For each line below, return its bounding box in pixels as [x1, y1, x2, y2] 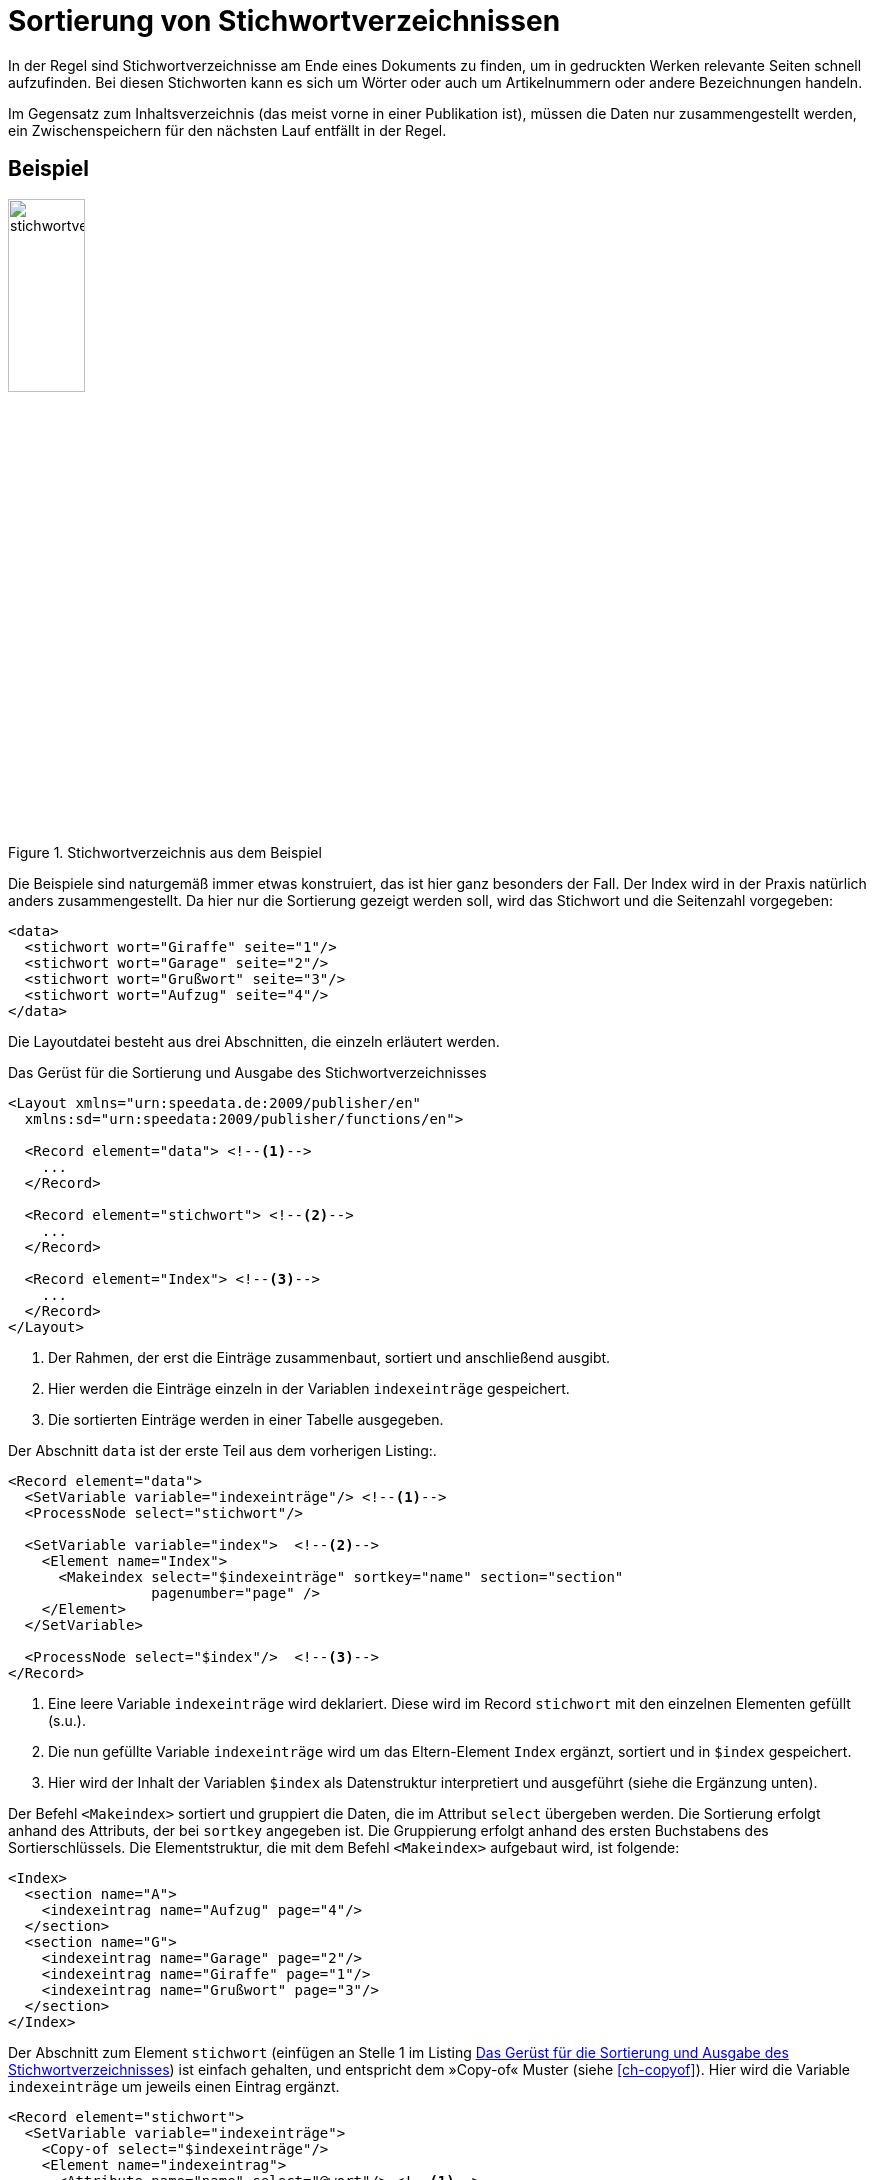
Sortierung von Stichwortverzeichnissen [8, 4, 561, 38]
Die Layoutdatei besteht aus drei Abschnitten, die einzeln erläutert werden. [8, 1033, 500, 1051]
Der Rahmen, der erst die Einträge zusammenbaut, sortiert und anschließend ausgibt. [48, 1349, 611, 1367]
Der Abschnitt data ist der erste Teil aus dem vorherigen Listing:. [8, 1442, 437, 1460]
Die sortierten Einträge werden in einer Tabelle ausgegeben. [48, 1411, 444, 1429]
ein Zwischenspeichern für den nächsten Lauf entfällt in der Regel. [8, 121, 447, 139]
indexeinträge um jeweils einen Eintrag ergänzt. [8, 2078, 340, 2096]
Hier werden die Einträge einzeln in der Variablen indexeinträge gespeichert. [48, 1380, 570, 1398]
